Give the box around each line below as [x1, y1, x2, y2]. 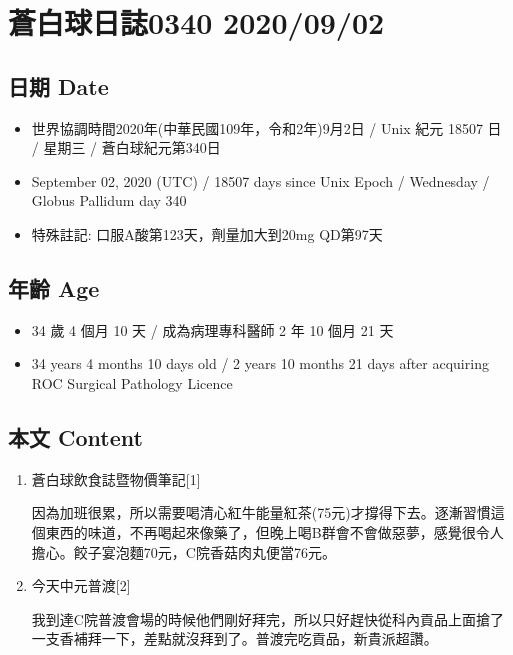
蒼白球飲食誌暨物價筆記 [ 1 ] [31, 468, 201, 489]
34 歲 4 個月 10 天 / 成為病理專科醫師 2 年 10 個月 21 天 [31, 319, 394, 340]
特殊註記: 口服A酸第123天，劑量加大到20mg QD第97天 [31, 223, 383, 244]
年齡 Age [8, 272, 100, 303]
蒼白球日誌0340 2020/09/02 [8, 2, 385, 43]
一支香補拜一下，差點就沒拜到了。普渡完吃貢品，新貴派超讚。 [31, 628, 438, 649]
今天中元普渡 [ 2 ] [31, 575, 131, 596]
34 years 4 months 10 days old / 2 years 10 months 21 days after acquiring [31, 353, 489, 374]
